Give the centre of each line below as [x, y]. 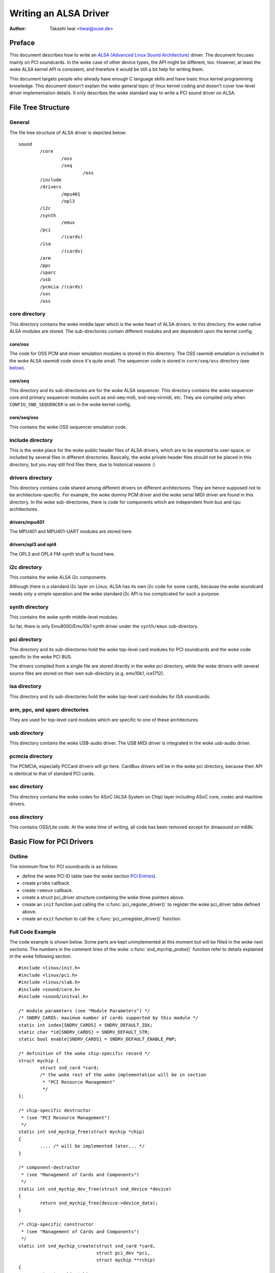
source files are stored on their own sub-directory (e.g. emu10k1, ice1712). [87, 673]
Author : [18, 29]
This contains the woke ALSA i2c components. [58, 577]
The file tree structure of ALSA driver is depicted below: [68, 132]
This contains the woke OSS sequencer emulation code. [68, 427]
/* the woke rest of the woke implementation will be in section [123, 1075]
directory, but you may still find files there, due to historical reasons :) [82, 464]
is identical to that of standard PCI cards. [52, 773]
